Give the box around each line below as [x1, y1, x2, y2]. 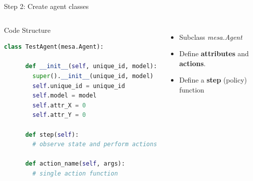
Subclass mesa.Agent [179, 31, 243, 42]
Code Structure [4, 24, 51, 35]
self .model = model [32, 92, 97, 99]
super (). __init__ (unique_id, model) [32, 72, 154, 80]
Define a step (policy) [179, 75, 247, 85]
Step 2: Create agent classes [4, 1, 89, 11]
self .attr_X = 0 [32, 101, 86, 109]
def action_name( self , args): [25, 160, 125, 168]
